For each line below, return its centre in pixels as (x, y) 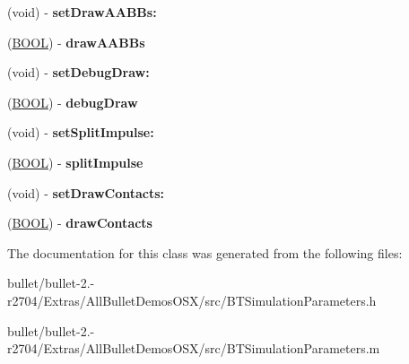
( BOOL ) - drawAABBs (76, 42)
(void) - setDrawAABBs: (82, 12)
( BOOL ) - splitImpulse (75, 162)
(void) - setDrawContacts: (86, 192)
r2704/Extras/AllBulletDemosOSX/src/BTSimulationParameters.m (194, 348)
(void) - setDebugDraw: (78, 72)
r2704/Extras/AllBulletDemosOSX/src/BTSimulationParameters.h (192, 300)
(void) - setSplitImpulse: (81, 132)
